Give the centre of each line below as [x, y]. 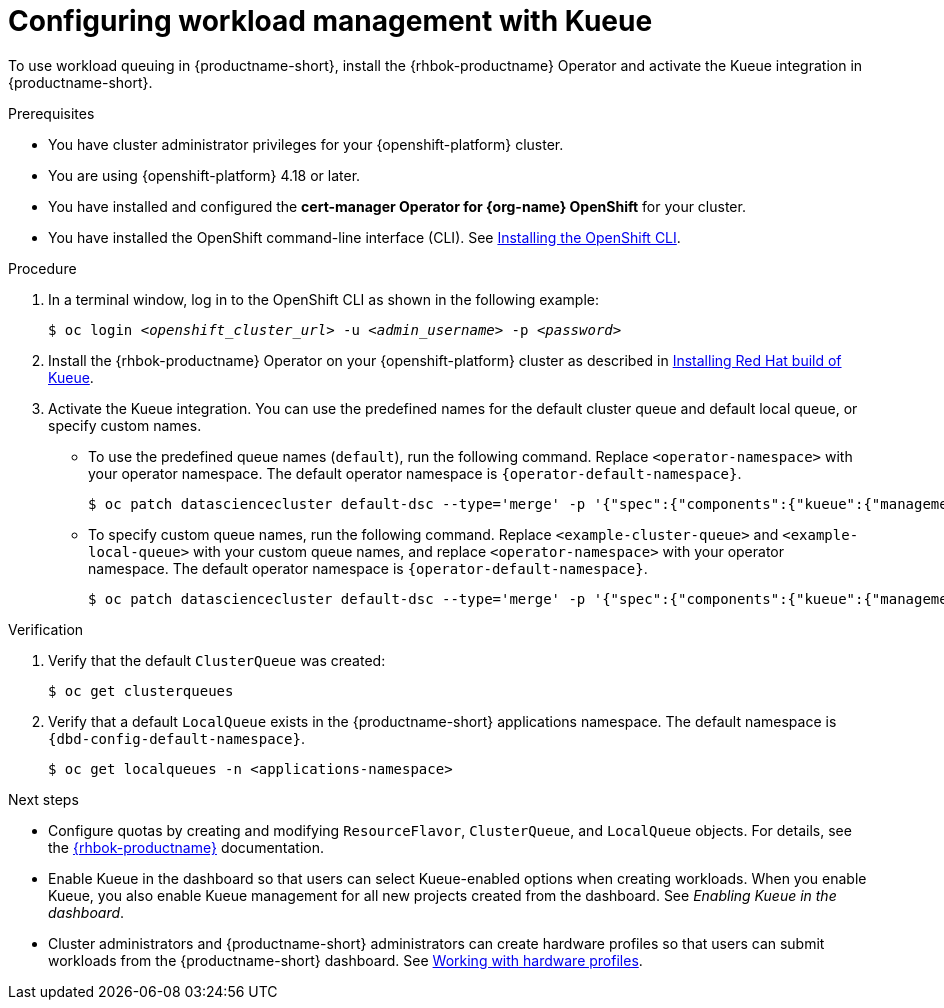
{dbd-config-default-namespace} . [176, 738]
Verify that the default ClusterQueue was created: [217, 660]
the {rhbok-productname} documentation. [186, 847]
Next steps [43, 799]
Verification [46, 629]
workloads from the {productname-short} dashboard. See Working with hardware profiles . [345, 960]
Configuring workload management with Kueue [330, 21]
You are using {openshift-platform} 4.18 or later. [204, 175]
